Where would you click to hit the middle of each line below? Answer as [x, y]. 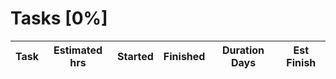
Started [135, 56]
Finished [184, 56]
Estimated [78, 50]
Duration [243, 50]
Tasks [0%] [59, 18]
